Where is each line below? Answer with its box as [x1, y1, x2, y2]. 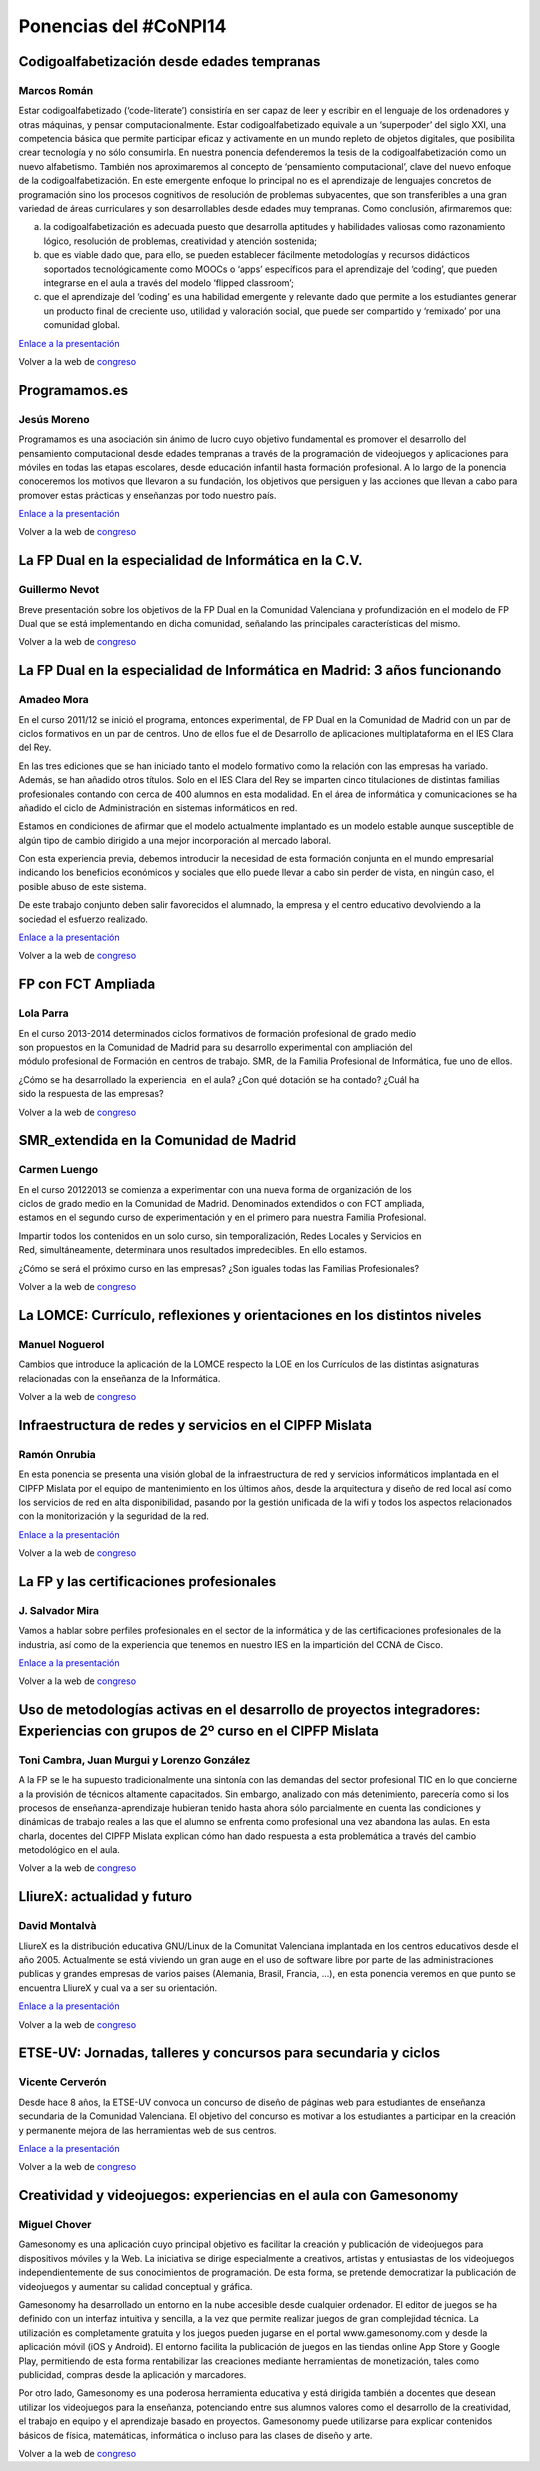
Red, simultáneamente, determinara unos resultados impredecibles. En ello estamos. [18, 1244, 367, 1256]
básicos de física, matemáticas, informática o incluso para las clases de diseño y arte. [18, 2429, 373, 2441]
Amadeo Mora [18, 693, 89, 707]
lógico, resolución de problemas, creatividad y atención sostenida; [43, 235, 318, 247]
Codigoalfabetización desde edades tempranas [18, 53, 321, 70]
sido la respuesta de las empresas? [18, 1088, 164, 1100]
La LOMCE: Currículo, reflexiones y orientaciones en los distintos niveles [18, 1306, 482, 1324]
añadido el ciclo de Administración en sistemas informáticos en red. [18, 801, 298, 814]
